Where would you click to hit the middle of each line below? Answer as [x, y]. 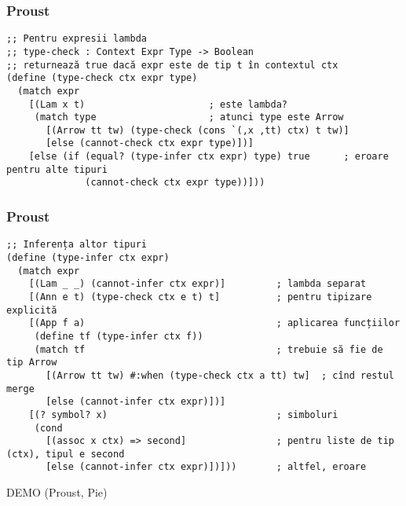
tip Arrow [32, 363]
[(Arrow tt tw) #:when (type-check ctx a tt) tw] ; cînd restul [220, 375]
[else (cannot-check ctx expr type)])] [150, 143]
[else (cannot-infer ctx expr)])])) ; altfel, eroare [206, 467]
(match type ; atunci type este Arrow [189, 117]
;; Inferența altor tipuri [77, 245]
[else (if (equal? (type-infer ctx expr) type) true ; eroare [208, 157]
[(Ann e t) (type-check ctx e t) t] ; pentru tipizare [200, 297]
